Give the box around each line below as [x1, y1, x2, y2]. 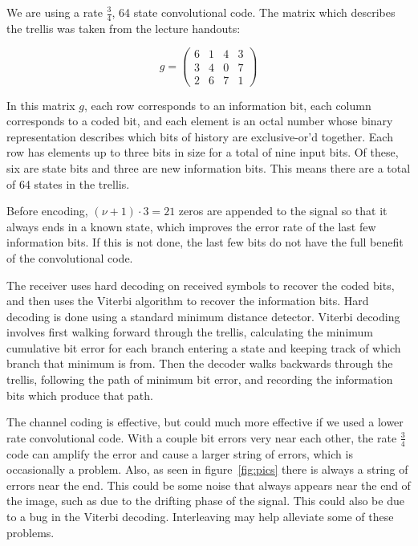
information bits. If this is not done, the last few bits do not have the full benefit [6, 234, 404, 251]
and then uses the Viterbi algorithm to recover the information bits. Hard [6, 292, 369, 309]
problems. [6, 524, 55, 540]
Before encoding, [6, 202, 88, 219]
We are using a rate [6, 4, 103, 20]
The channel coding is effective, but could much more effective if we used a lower [6, 414, 404, 430]
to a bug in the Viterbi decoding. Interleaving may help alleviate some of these [6, 508, 394, 525]
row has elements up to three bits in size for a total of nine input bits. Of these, [6, 144, 399, 161]
